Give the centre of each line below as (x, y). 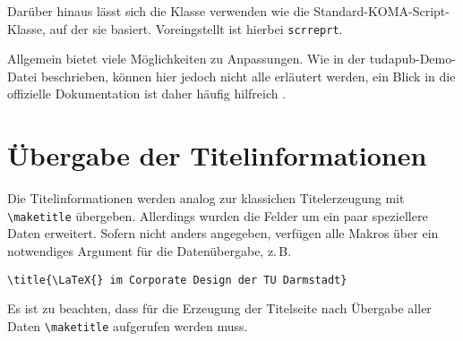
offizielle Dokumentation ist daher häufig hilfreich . (147, 94)
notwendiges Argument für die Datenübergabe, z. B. (150, 251)
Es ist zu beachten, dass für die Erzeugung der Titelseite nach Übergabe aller (219, 308)
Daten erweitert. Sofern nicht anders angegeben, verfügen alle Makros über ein (223, 233)
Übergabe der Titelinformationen (217, 155)
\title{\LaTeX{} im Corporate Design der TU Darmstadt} (177, 280)
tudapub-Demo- (412, 59)
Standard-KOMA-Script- (382, 11)
